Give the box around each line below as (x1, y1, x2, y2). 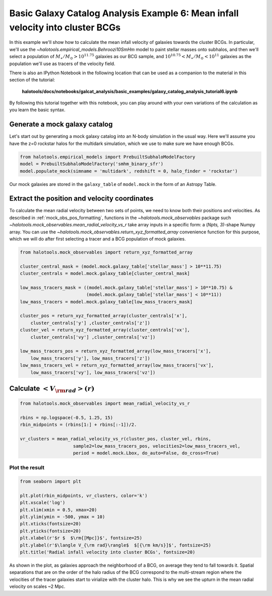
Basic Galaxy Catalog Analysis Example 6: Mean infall (9, 8, 239, 19)
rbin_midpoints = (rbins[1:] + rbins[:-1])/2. (20, 422, 137, 428)
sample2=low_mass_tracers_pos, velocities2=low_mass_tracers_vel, (73, 443, 241, 449)
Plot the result (9, 464, 45, 471)
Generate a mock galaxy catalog (9, 120, 113, 129)
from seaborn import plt (20, 479, 82, 484)
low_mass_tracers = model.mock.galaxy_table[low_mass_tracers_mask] (20, 299, 193, 305)
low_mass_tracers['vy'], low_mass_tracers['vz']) (30, 369, 156, 375)
